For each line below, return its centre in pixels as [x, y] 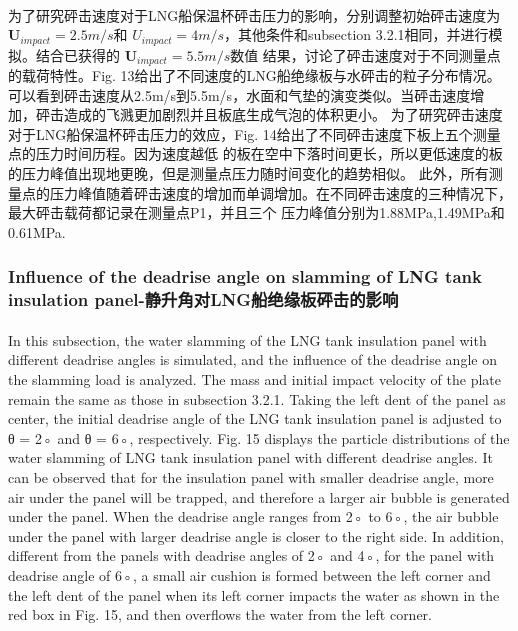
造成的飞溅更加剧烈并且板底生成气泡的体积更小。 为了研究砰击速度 [283, 114]
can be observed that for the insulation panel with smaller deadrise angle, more [251, 476]
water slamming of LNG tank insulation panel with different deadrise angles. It [250, 457]
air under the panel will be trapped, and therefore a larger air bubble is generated [259, 496]
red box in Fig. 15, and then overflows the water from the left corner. [220, 614]
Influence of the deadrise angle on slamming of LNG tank [245, 276]
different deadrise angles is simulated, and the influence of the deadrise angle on [252, 359]
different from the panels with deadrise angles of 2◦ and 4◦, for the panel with [251, 555]
